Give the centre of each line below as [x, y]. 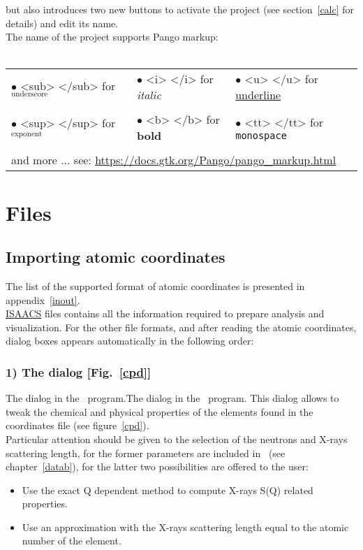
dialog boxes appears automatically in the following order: [130, 341]
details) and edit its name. [62, 23]
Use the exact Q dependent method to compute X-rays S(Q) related [168, 490]
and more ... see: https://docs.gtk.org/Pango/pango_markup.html [174, 160]
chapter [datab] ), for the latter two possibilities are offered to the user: [157, 466]
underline [258, 95]
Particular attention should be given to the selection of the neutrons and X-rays [177, 439]
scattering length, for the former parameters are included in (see [146, 453]
